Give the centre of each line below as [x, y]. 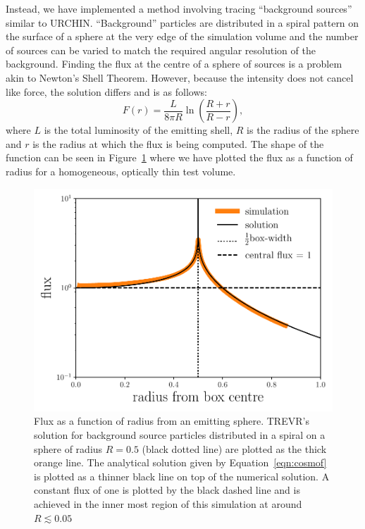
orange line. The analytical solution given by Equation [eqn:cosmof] [180, 462]
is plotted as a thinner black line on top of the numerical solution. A [182, 476]
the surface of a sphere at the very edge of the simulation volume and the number [182, 36]
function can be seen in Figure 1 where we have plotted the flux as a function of [179, 157]
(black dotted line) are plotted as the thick [234, 448]
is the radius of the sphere [303, 130]
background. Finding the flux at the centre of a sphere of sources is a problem [174, 64]
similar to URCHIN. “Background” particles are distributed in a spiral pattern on [182, 22]
